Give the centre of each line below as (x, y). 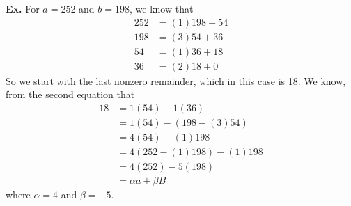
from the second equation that (70, 94)
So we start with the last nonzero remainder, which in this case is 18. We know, (176, 80)
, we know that (162, 8)
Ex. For (23, 8)
